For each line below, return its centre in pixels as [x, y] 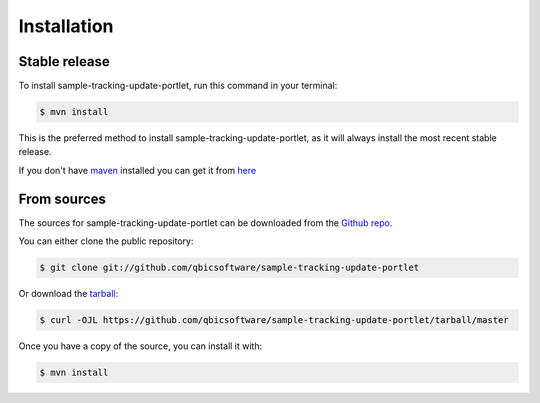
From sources [62, 198]
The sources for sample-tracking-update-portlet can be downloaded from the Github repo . [205, 222]
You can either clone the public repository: [106, 241]
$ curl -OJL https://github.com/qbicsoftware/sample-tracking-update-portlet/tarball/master [274, 320]
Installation [66, 26]
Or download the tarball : [68, 294]
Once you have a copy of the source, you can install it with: [140, 346]
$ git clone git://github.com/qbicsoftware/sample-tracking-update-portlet [229, 268]
